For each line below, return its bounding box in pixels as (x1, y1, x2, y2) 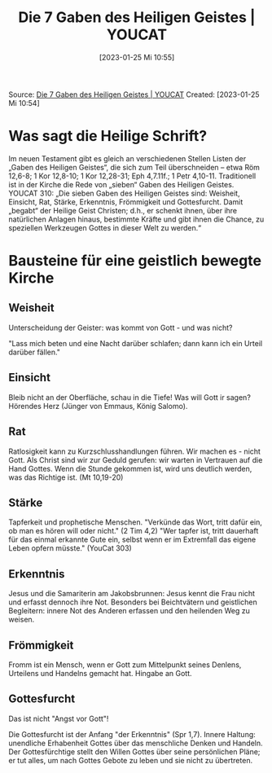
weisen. (8, 615, 35, 625)
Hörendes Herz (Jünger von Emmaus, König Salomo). (8, 401, 188, 411)
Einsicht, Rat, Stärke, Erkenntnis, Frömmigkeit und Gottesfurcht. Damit (8, 196, 243, 207)
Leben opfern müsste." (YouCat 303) (8, 543, 132, 553)
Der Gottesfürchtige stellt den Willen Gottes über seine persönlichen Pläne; (8, 746, 261, 757)
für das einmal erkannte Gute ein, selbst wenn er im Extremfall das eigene (8, 534, 257, 545)
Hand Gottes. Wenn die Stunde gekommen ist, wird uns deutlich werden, (8, 463, 252, 473)
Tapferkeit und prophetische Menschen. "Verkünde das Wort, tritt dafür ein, (8, 517, 263, 527)
